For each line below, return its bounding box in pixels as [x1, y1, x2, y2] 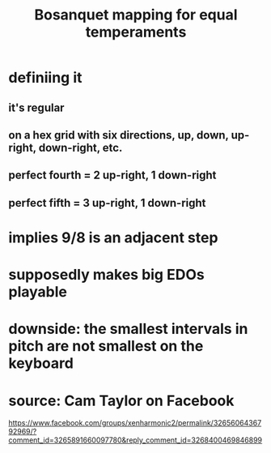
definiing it [8, 69, 83, 87]
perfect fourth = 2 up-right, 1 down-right [8, 169, 217, 182]
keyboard [8, 354, 74, 373]
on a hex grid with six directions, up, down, [8, 128, 229, 142]
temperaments [85, 23, 187, 41]
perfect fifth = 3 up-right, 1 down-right [8, 196, 206, 210]
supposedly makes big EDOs [8, 266, 205, 284]
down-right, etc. [38, 140, 123, 155]
